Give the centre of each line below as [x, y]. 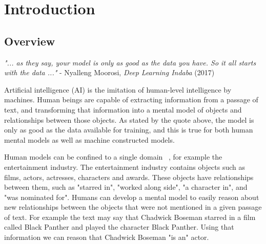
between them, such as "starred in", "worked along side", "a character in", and [126, 187]
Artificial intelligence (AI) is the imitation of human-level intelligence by [118, 89]
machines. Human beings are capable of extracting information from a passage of [131, 99]
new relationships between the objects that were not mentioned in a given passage [133, 207]
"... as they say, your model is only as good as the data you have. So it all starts [130, 62]
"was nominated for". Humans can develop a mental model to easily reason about [132, 197]
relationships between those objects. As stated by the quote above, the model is [129, 119]
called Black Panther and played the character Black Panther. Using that [119, 227]
